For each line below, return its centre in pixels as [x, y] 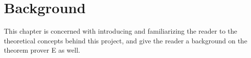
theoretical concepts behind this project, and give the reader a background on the [126, 40]
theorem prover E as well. [42, 50]
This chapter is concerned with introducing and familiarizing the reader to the [121, 31]
